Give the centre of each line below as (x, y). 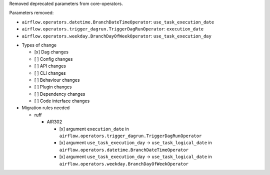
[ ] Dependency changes (60, 94)
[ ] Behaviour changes (57, 80)
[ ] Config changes (53, 59)
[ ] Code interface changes (62, 101)
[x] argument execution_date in (94, 129)
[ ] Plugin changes (53, 87)
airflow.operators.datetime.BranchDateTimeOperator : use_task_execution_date (118, 22)
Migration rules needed (46, 108)
